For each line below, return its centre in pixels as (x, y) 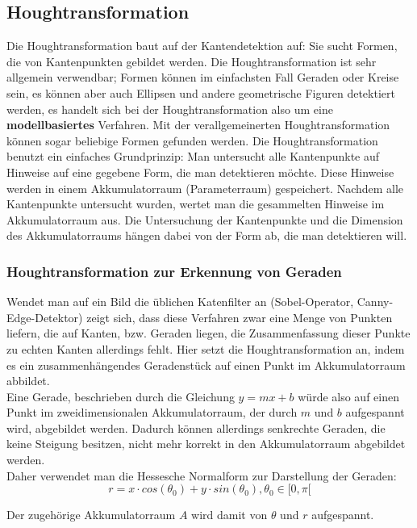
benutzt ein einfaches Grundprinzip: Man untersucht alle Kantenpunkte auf (193, 156)
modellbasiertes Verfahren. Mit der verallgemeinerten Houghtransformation (198, 125)
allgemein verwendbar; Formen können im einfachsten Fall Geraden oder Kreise (203, 77)
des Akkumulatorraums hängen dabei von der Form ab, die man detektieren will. (207, 235)
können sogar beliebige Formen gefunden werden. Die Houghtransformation (192, 140)
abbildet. (28, 381)
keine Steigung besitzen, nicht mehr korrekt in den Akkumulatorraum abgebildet (206, 444)
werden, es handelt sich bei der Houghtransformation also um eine (170, 109)
